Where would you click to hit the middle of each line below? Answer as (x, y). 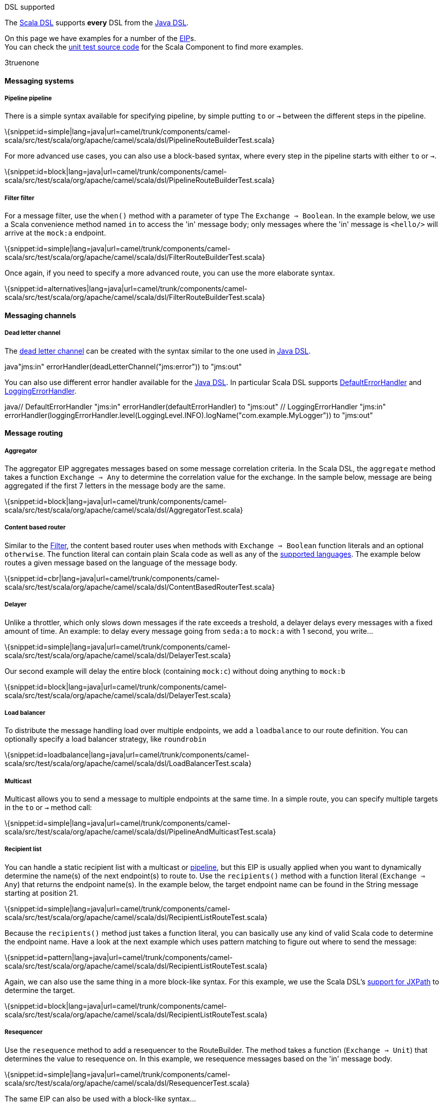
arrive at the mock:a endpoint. (55, 233)
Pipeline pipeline (28, 98)
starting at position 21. (42, 893)
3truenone (22, 63)
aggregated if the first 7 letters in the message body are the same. (115, 485)
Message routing (34, 433)
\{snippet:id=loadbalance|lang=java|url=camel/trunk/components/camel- (127, 755)
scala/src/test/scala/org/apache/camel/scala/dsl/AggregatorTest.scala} (124, 510)
